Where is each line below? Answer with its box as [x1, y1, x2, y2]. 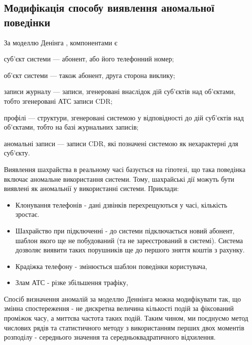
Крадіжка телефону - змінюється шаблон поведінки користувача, [15, 261, 207, 271]
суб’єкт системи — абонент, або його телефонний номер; [4, 54, 174, 64]
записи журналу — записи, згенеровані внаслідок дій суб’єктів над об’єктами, [4, 86, 236, 96]
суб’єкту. [4, 148, 30, 158]
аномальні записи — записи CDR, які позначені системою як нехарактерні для [4, 138, 238, 148]
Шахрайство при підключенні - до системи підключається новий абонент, [15, 225, 234, 235]
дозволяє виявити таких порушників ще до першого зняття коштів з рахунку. [15, 245, 245, 255]
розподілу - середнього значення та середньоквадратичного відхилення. [4, 332, 216, 342]
